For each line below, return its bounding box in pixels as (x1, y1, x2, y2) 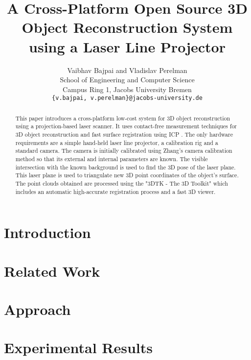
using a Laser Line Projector (29, 36, 226, 56)
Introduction (4, 222, 91, 242)
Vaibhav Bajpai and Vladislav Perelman (67, 65, 187, 75)
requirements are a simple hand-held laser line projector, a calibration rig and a (15, 138, 218, 146)
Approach (4, 299, 71, 319)
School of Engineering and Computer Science (60, 74, 195, 85)
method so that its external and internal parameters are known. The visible (15, 155, 208, 163)
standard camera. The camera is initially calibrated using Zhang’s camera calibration (15, 146, 232, 155)
